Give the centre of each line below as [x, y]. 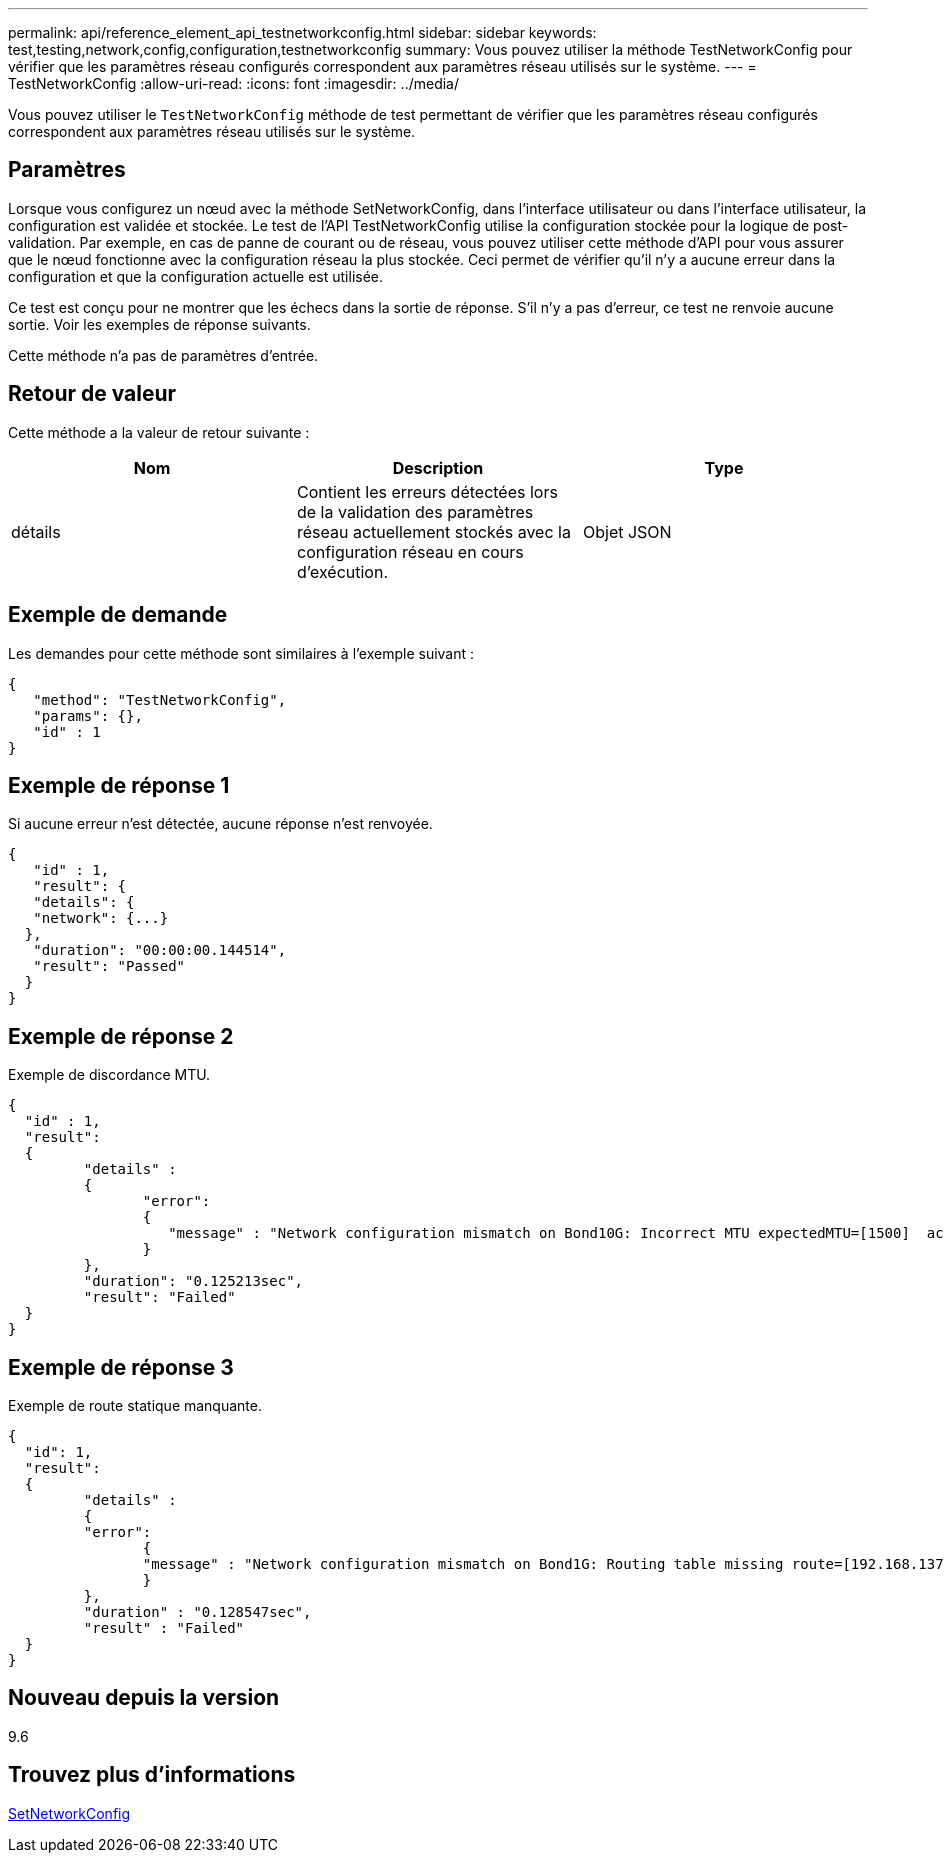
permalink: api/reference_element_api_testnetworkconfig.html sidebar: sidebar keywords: [302, 32]
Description [438, 467]
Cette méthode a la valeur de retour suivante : [159, 432]
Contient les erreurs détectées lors [427, 491]
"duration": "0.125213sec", [193, 1281]
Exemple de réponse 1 [119, 785]
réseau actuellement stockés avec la [433, 531]
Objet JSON [627, 531]
